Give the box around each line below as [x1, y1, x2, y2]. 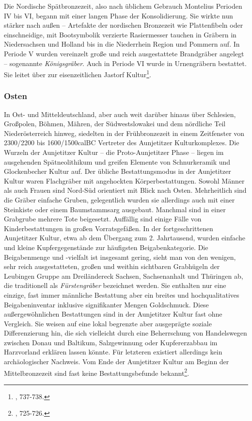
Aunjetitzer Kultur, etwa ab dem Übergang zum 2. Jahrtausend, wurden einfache [4, 233, 245, 243]
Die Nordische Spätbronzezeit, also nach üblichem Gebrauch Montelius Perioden [4, 1, 242, 11]
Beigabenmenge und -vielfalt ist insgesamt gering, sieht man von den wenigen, [4, 252, 236, 262]
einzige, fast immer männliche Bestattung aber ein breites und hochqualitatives [4, 289, 239, 300]
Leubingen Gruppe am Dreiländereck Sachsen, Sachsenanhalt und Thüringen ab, [4, 270, 243, 281]
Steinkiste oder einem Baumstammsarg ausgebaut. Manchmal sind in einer [4, 204, 226, 214]
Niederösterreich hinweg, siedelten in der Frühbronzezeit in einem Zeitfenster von [4, 128, 245, 138]
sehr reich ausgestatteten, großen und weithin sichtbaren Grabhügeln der [4, 261, 220, 271]
